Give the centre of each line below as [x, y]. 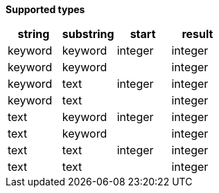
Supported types [45, 9]
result [198, 34]
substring [88, 34]
